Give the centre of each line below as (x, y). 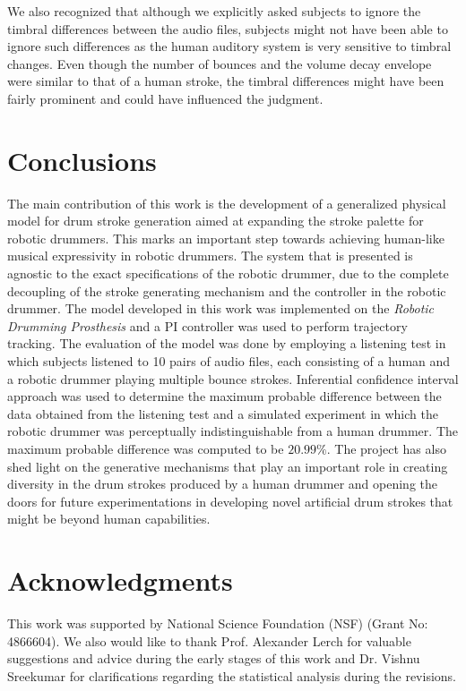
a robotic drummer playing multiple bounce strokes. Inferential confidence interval (233, 378)
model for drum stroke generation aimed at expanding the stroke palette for (216, 221)
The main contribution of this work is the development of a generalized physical (227, 203)
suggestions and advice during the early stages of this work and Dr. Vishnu (214, 658)
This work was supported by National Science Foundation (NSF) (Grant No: (218, 623)
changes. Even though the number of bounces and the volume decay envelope (220, 63)
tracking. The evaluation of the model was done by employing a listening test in (227, 343)
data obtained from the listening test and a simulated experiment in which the (223, 413)
